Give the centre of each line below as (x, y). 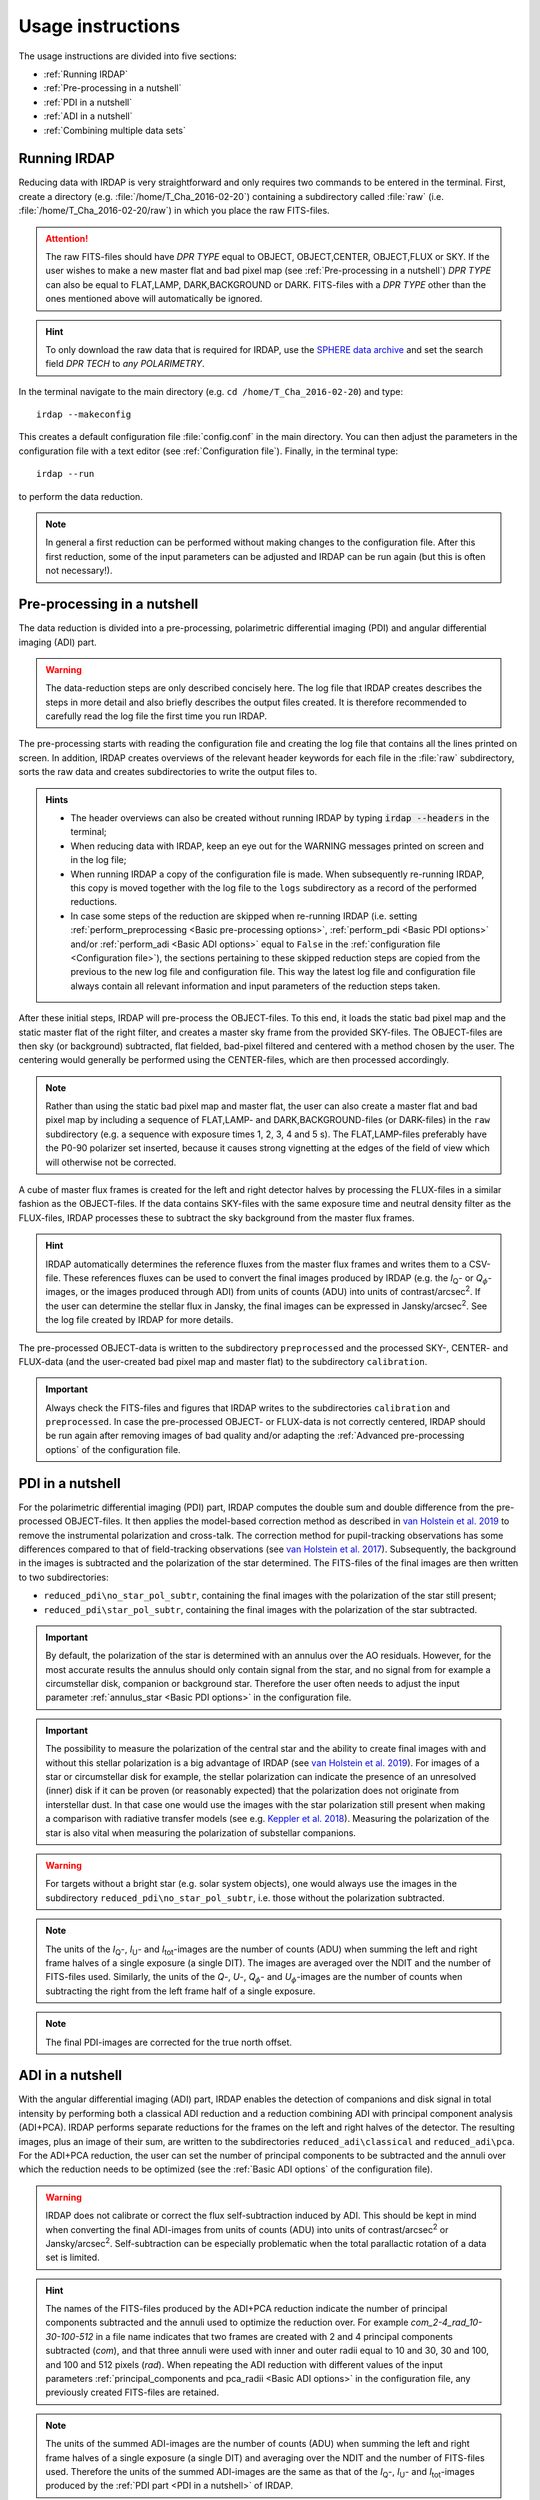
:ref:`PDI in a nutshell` (88, 102)
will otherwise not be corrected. (111, 1162)
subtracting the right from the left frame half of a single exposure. (180, 1991)
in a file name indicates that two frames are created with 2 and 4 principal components (274, 2336)
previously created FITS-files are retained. (132, 2392)
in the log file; (98, 860)
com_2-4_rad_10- (446, 2322)
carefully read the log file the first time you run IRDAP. (156, 716)
